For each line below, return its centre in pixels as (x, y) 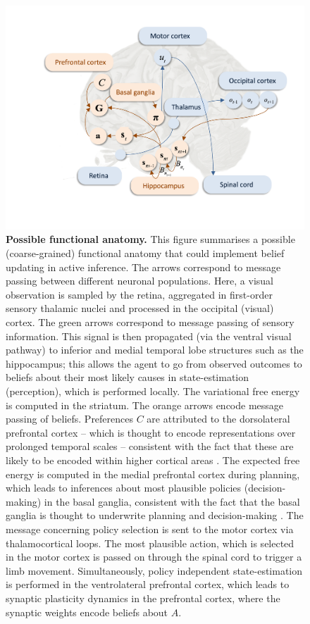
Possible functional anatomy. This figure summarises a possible (150, 239)
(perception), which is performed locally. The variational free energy (153, 391)
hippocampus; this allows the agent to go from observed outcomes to (154, 363)
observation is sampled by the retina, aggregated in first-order (139, 294)
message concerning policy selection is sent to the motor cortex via (150, 529)
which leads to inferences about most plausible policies (124, 488)
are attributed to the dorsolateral (218, 419)
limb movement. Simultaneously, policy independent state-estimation (154, 570)
